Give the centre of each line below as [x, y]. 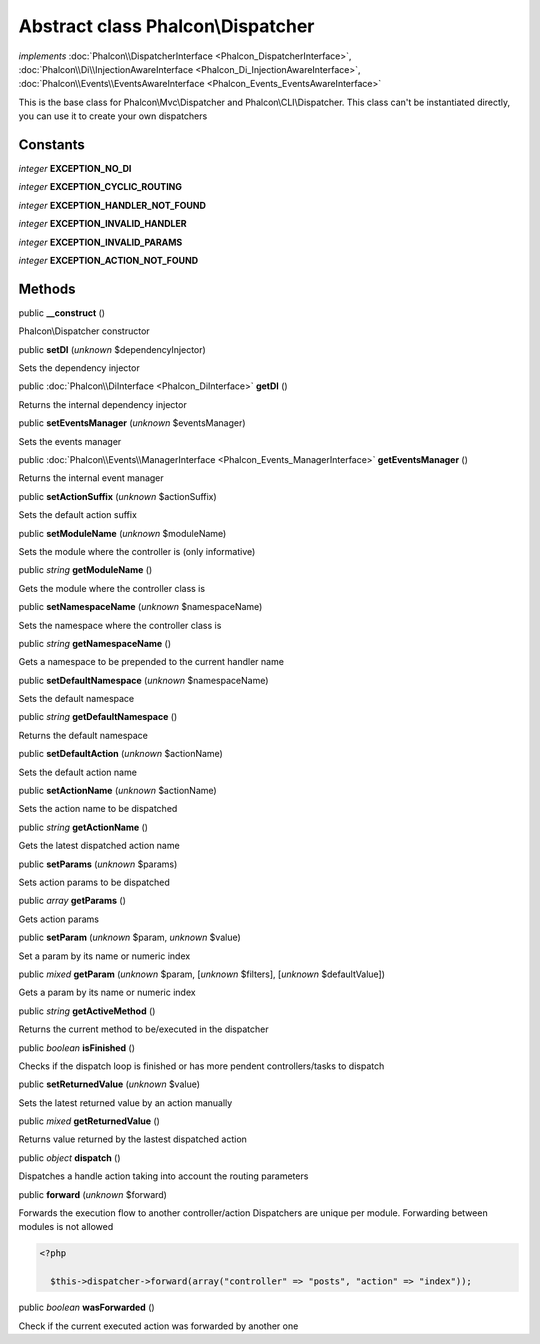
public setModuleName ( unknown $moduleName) [122, 533]
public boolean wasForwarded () [86, 1307]
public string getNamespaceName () [95, 643]
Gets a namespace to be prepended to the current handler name [151, 662]
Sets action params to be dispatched [94, 882]
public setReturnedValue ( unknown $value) [109, 1084]
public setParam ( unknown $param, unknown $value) [130, 937]
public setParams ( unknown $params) [98, 864]
